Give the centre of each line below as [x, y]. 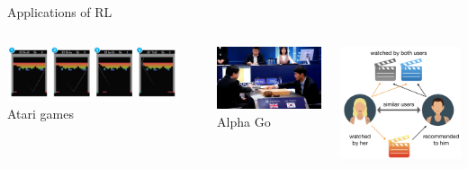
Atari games [40, 113]
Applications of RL [60, 12]
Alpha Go [244, 121]
